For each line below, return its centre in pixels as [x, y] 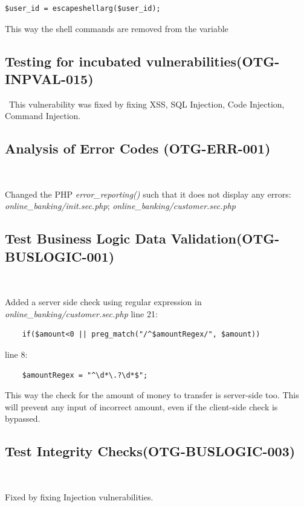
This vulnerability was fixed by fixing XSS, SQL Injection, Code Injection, [147, 104]
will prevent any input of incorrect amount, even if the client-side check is [141, 406]
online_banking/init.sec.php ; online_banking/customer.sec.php [120, 206]
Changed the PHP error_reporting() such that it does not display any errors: [148, 194]
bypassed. [23, 418]
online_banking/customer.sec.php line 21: [81, 313]
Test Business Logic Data [86, 238]
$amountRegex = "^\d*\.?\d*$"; [85, 375]
